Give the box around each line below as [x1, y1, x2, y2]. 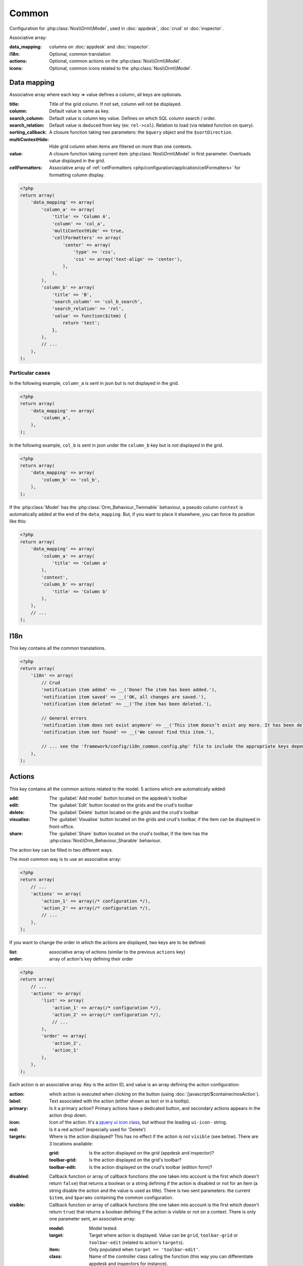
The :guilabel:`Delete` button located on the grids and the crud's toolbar [49, 809, 199, 815]
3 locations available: [49, 1140, 93, 1146]
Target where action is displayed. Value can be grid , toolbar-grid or [89, 1232, 238, 1238]
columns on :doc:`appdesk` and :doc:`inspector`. [49, 44, 150, 50]
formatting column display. [49, 172, 105, 178]
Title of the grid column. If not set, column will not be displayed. [49, 101, 182, 107]
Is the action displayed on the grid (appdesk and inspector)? [89, 1150, 214, 1156]
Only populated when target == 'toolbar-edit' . [89, 1246, 200, 1252]
